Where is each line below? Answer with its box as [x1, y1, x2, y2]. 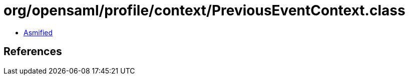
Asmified [24, 28, 53, 37]
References [4, 45, 62, 58]
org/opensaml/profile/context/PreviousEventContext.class [4, 2, 405, 19]
